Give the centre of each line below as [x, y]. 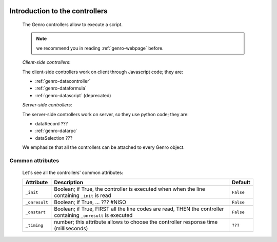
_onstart [36, 212]
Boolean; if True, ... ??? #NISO [90, 202]
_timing [34, 225]
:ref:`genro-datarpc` [56, 131]
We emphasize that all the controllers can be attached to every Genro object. [103, 147]
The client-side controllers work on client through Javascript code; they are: [103, 72]
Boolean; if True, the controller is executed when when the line [130, 189]
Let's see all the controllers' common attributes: [73, 173]
